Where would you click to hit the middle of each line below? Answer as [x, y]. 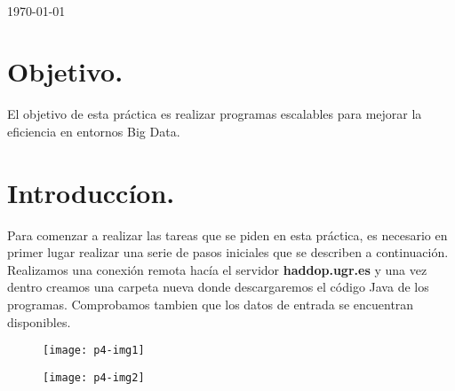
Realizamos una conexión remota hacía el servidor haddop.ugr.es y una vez [217, 269]
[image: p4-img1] [94, 351]
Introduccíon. [91, 192]
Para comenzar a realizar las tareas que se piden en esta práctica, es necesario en [227, 235]
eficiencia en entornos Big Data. [94, 131]
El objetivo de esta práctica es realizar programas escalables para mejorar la [215, 114]
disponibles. [39, 321]
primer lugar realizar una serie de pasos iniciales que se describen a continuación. [228, 252]
